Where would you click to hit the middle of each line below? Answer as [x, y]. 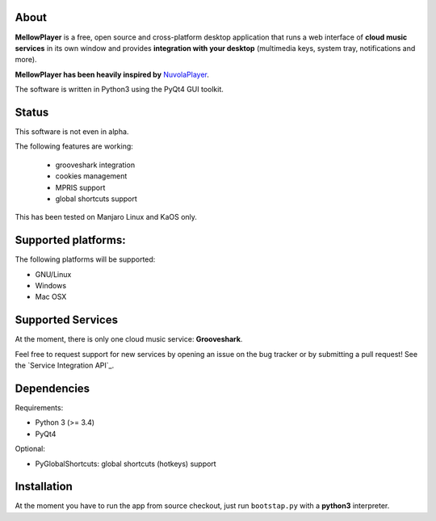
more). [26, 60]
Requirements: [39, 408]
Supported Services [67, 320]
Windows [51, 286]
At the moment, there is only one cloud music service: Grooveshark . [129, 339]
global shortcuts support [96, 199]
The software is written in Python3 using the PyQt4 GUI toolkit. [119, 90]
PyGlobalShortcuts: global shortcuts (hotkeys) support [126, 464]
